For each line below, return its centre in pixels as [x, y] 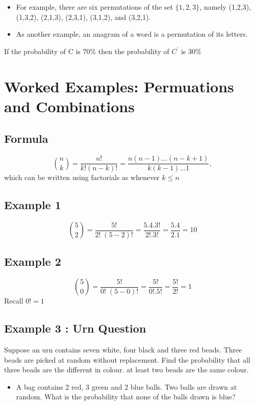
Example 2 [33, 261]
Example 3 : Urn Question [75, 328]
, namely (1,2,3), [225, 7]
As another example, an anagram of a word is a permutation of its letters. [132, 34]
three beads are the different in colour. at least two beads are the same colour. [126, 370]
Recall [14, 301]
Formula [26, 138]
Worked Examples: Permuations [119, 86]
